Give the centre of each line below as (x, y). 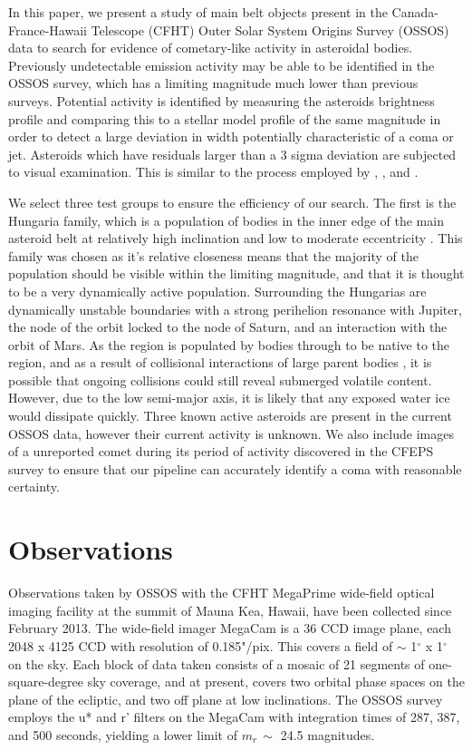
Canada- (415, 12)
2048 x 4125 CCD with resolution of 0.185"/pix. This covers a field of (201, 645)
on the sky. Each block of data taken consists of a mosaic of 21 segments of (217, 663)
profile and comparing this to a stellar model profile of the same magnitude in (225, 118)
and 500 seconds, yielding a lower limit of (123, 734)
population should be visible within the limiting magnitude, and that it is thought (236, 273)
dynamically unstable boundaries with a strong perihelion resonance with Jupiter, (235, 309)
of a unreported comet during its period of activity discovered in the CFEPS (221, 451)
